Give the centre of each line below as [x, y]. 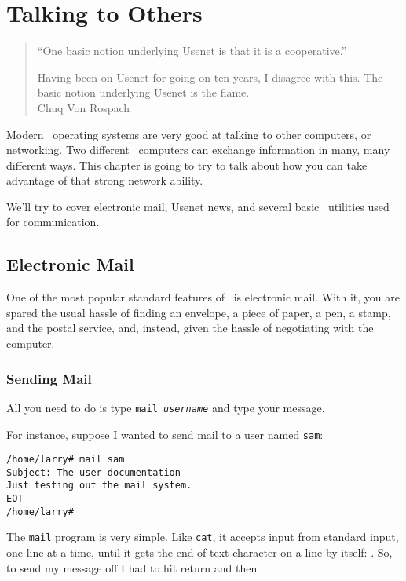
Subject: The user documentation [93, 472]
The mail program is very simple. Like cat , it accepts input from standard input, [203, 537]
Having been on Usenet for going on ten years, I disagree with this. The [210, 77]
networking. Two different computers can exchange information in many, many [198, 150]
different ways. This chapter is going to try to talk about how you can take [187, 164]
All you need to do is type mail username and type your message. [166, 407]
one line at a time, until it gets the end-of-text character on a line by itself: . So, [199, 552]
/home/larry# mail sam [66, 460]
